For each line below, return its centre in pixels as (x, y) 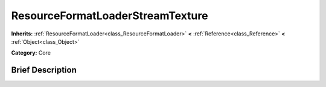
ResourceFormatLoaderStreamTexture (110, 16)
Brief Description (44, 70)
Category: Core (31, 53)
